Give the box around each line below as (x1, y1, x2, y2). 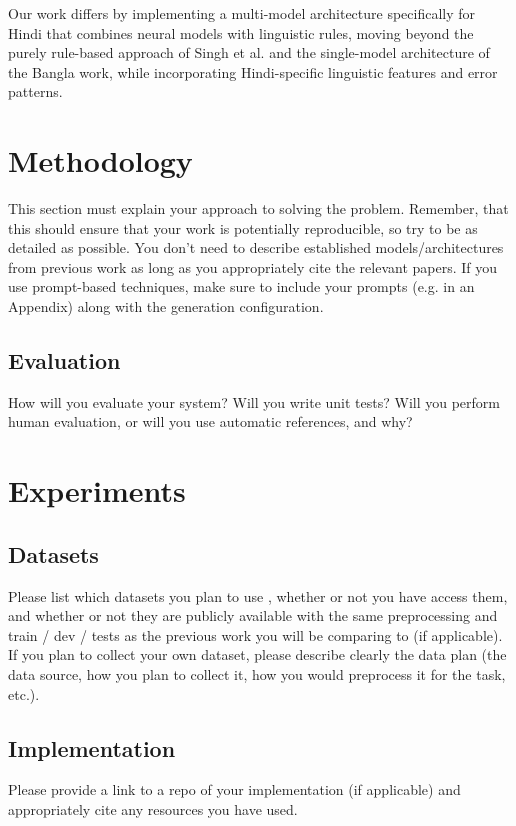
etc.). (8, 683, 40, 704)
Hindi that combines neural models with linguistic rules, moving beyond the (8, 22, 474, 43)
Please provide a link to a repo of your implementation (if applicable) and (8, 779, 461, 800)
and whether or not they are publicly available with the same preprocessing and (8, 605, 498, 626)
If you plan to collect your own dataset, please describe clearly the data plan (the (8, 644, 507, 665)
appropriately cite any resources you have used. (8, 798, 298, 819)
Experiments (8, 470, 186, 511)
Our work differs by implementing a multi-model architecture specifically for (8, 3, 476, 23)
